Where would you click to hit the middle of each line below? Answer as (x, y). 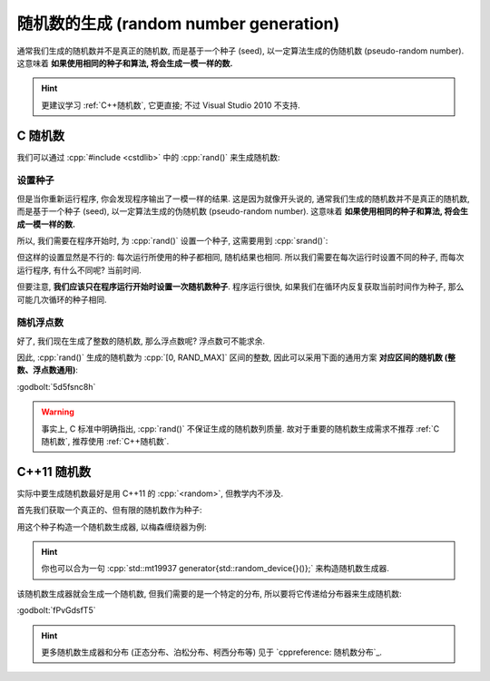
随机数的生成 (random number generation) (178, 24)
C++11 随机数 (54, 472)
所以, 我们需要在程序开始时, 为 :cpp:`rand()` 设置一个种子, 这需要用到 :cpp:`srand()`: (172, 240)
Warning (58, 412)
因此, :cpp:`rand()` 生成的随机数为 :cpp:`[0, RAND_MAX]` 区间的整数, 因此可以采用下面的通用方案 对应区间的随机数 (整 (236, 357)
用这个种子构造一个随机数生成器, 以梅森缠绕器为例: (112, 527)
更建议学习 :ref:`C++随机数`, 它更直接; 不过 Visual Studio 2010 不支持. (171, 105)
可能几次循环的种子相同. (62, 299)
